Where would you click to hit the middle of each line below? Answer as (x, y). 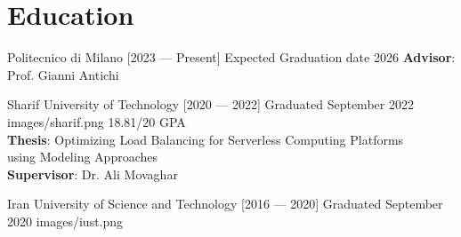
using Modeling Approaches (82, 157)
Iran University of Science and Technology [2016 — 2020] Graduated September (225, 204)
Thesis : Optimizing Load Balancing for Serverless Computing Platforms (206, 139)
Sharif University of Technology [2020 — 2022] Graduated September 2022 (210, 104)
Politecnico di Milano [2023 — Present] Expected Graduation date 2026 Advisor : (231, 57)
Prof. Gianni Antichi (63, 74)
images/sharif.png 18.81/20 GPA (97, 121)
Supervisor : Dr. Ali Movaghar (93, 174)
